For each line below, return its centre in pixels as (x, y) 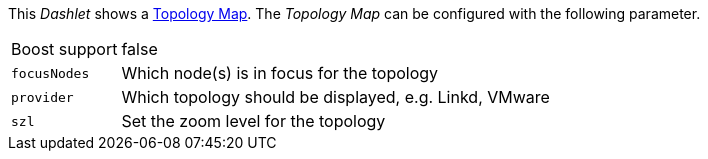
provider (42, 97)
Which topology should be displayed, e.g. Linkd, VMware (335, 97)
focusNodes (50, 73)
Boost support (64, 49)
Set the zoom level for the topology (253, 121)
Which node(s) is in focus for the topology (280, 73)
